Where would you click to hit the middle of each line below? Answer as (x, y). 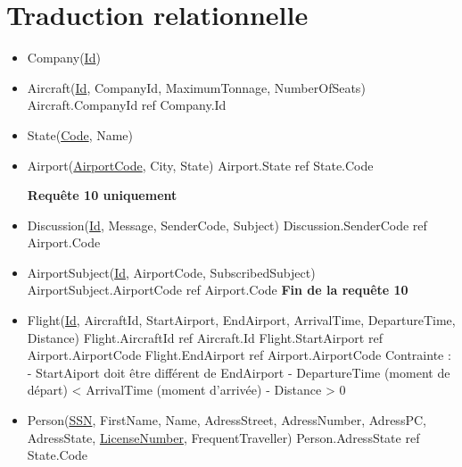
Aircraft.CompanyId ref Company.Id (127, 105)
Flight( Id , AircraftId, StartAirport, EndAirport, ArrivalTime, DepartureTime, (241, 320)
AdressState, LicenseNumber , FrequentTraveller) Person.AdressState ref (223, 437)
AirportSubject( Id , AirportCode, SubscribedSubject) (171, 272)
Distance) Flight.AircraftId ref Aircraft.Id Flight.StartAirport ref (205, 337)
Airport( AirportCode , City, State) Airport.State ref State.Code (200, 165)
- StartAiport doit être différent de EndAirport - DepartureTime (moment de (239, 372)
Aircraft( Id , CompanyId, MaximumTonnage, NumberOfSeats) (196, 87)
